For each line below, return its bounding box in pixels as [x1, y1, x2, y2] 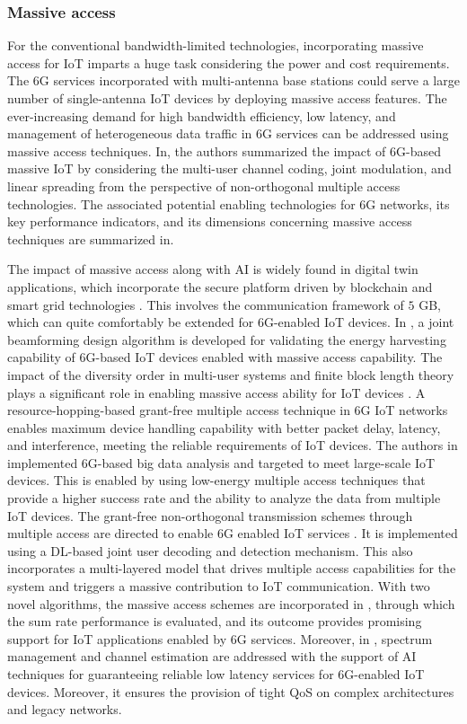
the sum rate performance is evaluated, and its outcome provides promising [7, 612, 422, 631]
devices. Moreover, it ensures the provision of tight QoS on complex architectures [7, 682, 454, 701]
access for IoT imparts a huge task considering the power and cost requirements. [7, 53, 450, 72]
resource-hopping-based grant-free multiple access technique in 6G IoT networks [7, 401, 448, 419]
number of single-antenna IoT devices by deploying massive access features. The [7, 89, 447, 107]
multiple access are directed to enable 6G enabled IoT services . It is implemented [7, 524, 458, 543]
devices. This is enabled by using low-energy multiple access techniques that [7, 471, 426, 490]
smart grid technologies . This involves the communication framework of [7, 295, 404, 313]
